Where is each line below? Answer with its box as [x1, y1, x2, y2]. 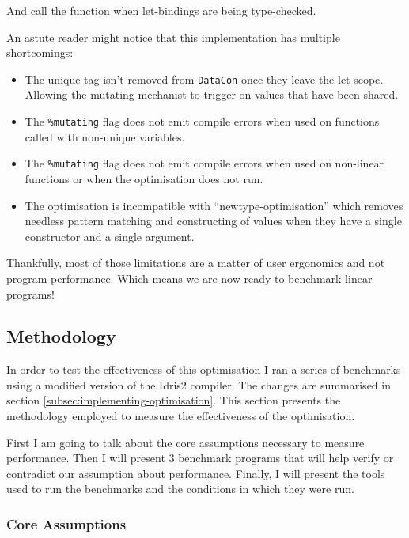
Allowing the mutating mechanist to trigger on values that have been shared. [25, 86, 399, 103]
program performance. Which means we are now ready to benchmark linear [6, 269, 373, 286]
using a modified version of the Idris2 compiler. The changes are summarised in [6, 376, 391, 393]
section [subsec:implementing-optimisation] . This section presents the [6, 392, 341, 408]
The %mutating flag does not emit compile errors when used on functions [25, 113, 380, 130]
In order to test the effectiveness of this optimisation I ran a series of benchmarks [6, 361, 401, 378]
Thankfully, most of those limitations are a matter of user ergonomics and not [6, 254, 385, 271]
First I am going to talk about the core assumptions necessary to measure [6, 434, 365, 450]
